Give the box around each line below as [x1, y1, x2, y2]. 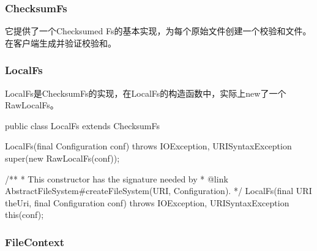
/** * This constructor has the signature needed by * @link [5, 172, 228, 185]
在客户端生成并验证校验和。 [5, 36, 116, 49]
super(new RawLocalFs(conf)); [5, 152, 120, 164]
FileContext [5, 234, 65, 249]
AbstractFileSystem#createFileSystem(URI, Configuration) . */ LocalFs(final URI [5, 184, 312, 197]
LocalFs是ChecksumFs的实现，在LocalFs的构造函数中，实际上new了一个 [5, 86, 286, 99]
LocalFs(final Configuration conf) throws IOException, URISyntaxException [5, 140, 292, 152]
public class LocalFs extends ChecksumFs [5, 119, 160, 132]
